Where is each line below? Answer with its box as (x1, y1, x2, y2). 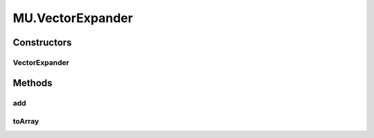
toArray (12, 117, 39, 126)
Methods (12, 77, 53, 89)
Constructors (12, 37, 72, 48)
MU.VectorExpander (12, 10, 133, 26)
